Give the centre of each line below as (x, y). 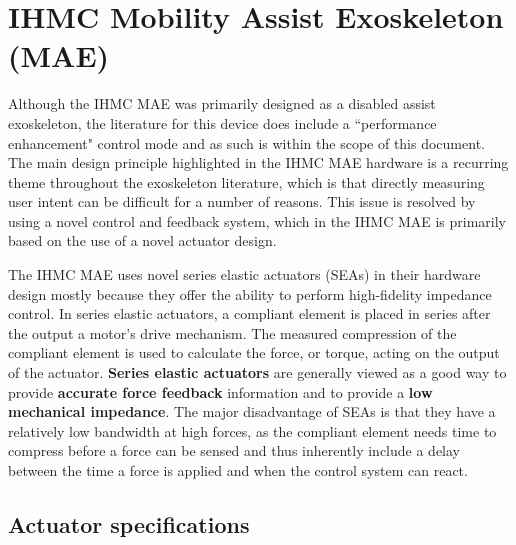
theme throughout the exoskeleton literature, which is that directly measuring (246, 181)
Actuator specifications (129, 523)
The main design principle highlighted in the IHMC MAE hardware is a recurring (258, 162)
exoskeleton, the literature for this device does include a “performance (222, 122)
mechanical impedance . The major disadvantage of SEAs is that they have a (252, 411)
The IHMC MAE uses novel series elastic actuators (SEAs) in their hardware (244, 274)
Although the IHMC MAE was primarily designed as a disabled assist (222, 103)
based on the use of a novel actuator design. (142, 240)
